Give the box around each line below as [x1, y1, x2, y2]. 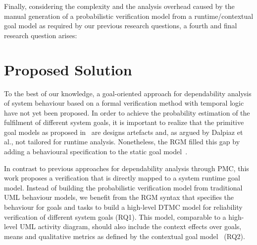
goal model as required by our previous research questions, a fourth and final [4, 20, 237, 31]
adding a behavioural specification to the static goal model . [4, 146, 188, 157]
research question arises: [4, 30, 77, 40]
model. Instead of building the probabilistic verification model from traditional [4, 182, 243, 192]
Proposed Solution [4, 59, 132, 79]
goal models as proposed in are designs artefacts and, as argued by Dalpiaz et [4, 126, 243, 137]
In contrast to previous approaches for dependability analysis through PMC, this [4, 163, 249, 173]
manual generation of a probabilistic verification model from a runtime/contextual [4, 10, 254, 21]
